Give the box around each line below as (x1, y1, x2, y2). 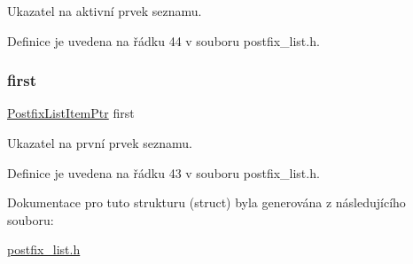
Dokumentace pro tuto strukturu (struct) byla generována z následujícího (7, 193, 406, 212)
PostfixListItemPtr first (7, 104, 135, 122)
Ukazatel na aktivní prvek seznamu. (7, 2, 202, 19)
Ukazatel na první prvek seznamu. (7, 134, 192, 151)
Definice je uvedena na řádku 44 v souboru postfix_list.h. (7, 31, 320, 50)
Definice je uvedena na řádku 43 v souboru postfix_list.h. (7, 163, 320, 182)
